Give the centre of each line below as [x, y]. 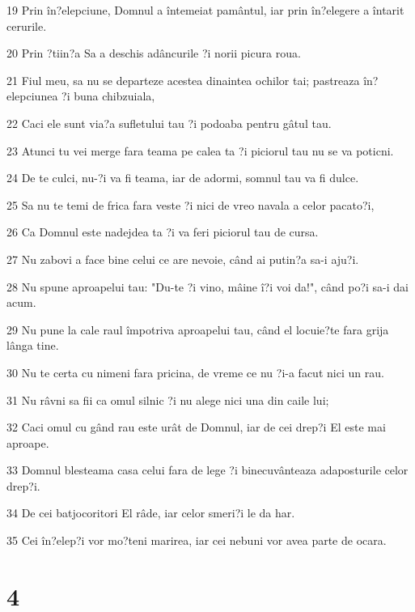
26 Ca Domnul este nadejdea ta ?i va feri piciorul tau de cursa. [163, 232]
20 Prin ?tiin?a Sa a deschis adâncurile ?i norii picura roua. [154, 53]
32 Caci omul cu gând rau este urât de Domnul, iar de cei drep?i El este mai [196, 427]
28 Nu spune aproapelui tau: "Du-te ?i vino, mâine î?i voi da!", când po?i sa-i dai [207, 286]
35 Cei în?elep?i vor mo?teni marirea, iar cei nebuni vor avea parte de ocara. [197, 540]
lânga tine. [33, 345]
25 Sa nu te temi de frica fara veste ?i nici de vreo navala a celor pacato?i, [191, 204]
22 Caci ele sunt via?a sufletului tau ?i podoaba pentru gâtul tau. [169, 123]
